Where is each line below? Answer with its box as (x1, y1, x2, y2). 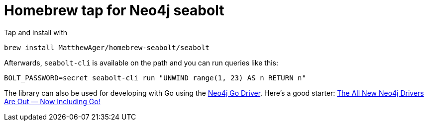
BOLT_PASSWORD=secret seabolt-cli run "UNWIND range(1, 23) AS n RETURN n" (4, 73, 306, 82)
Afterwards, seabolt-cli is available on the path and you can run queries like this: (4, 58, 279, 67)
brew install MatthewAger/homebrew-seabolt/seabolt (4, 43, 210, 52)
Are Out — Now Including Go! (4, 97, 101, 106)
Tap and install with (4, 28, 68, 37)
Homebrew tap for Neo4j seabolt (4, 2, 224, 19)
